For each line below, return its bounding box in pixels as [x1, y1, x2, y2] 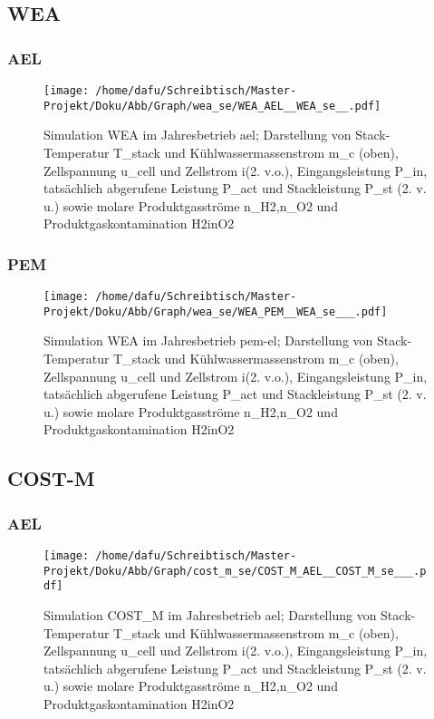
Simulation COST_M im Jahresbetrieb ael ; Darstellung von [43, 605, 377, 624]
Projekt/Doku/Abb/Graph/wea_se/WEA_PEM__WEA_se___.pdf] [43, 305, 388, 318]
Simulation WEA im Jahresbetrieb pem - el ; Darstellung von [43, 331, 373, 350]
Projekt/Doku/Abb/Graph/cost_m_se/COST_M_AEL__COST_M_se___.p [43, 564, 427, 578]
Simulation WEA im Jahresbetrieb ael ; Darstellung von [43, 125, 352, 144]
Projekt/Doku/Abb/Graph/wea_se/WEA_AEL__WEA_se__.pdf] [43, 99, 381, 112]
